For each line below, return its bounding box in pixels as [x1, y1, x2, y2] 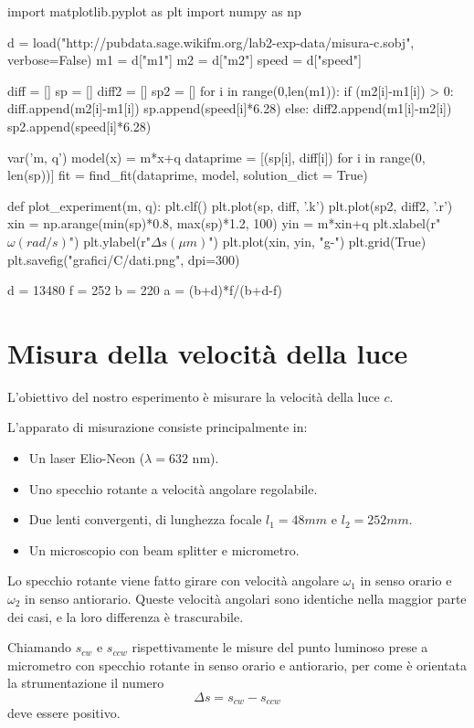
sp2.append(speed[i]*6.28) [7, 116, 152, 135]
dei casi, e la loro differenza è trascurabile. [7, 607, 244, 626]
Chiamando [7, 638, 72, 657]
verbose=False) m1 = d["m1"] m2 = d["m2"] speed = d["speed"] [7, 50, 362, 69]
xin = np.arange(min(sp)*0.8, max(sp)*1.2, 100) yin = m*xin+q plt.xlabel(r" [7, 214, 441, 233]
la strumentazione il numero [7, 673, 164, 692]
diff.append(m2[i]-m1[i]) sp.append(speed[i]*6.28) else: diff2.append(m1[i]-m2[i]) [7, 99, 452, 118]
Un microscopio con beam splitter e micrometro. [28, 540, 300, 559]
